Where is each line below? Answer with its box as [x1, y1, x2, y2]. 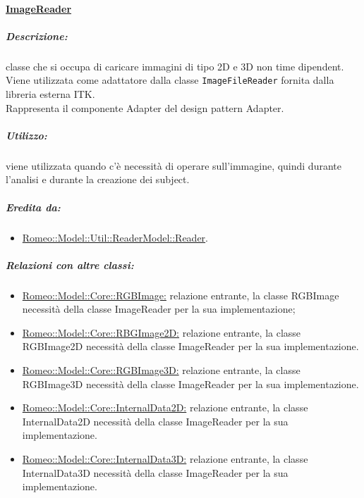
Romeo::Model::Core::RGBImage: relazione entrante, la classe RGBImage [22, 287, 339, 302]
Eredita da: [6, 199, 61, 214]
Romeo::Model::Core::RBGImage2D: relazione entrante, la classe [22, 325, 301, 340]
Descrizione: [6, 28, 68, 43]
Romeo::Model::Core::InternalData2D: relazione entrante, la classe [22, 400, 308, 415]
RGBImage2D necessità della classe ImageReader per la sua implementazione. [22, 339, 359, 354]
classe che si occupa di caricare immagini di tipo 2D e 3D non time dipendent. [6, 58, 344, 73]
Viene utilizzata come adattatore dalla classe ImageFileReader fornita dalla [6, 73, 334, 87]
